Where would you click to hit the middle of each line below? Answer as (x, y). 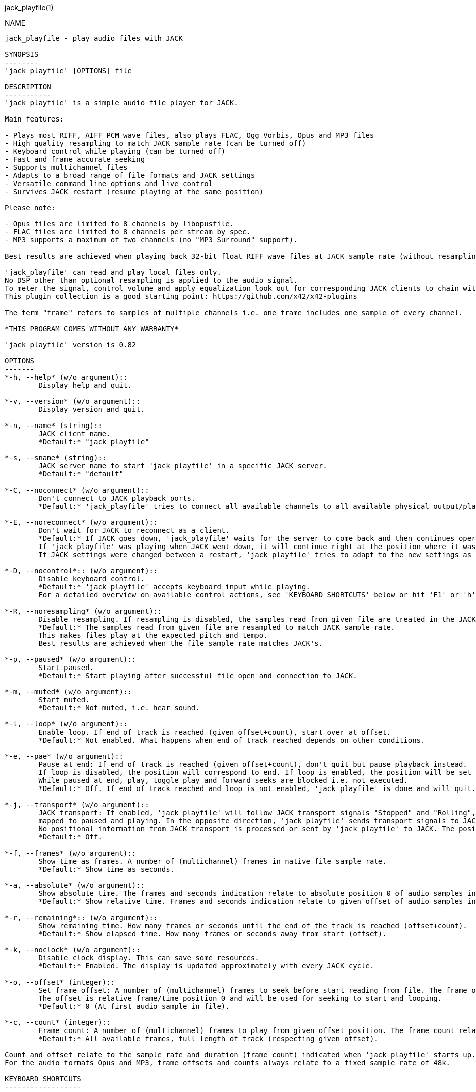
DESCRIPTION (28, 87)
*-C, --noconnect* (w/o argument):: (77, 490)
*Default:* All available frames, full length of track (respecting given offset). (208, 1039)
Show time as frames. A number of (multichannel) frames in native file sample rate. (213, 861)
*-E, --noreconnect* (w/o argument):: (81, 522)
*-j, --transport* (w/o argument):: (77, 805)
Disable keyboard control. (92, 579)
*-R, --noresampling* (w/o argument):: (83, 611)
